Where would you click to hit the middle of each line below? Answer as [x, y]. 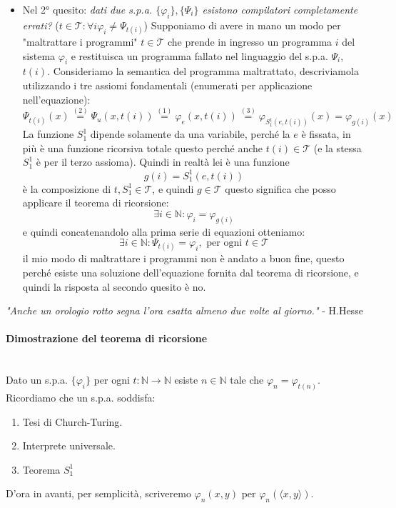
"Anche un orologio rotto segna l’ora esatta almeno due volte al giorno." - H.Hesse [184, 310]
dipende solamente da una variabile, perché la [190, 134]
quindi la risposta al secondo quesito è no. [114, 286]
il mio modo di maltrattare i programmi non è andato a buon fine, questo [183, 258]
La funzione [48, 134]
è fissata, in [326, 134]
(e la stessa [337, 148]
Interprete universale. [69, 445]
